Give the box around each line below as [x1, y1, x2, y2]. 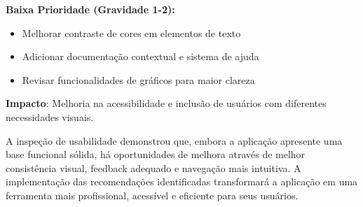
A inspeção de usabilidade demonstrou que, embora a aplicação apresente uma [6, 133, 343, 148]
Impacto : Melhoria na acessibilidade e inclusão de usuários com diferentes [6, 96, 327, 110]
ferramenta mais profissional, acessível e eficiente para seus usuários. [6, 187, 299, 202]
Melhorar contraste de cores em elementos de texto [22, 25, 241, 40]
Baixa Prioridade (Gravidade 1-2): [6, 2, 175, 16]
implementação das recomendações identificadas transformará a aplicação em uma [6, 174, 358, 189]
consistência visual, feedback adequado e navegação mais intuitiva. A [6, 160, 301, 175]
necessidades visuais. [6, 109, 94, 124]
